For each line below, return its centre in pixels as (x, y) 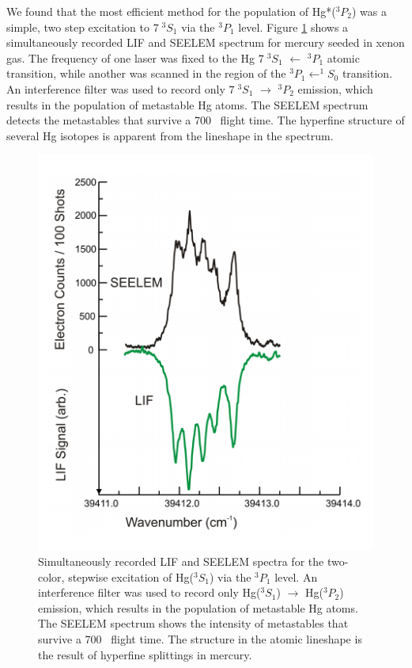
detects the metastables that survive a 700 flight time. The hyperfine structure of (206, 120)
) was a (370, 11)
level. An (296, 576)
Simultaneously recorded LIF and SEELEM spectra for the (181, 561)
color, (51, 576)
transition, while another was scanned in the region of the (146, 73)
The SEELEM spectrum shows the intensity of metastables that (193, 623)
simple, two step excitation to (78, 27)
